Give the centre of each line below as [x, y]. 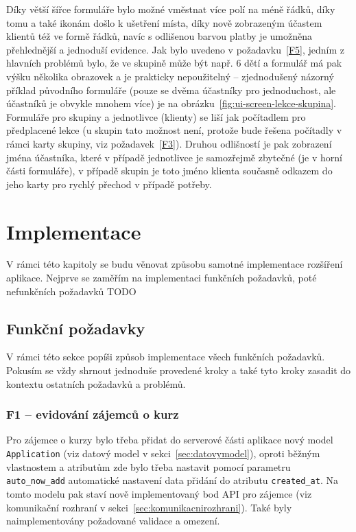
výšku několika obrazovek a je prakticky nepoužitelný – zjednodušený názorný [170, 76]
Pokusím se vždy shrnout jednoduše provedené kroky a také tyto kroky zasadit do [179, 370]
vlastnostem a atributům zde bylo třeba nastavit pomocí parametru [149, 466]
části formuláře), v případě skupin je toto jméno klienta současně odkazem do [169, 171]
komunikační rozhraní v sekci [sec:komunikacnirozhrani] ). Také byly [149, 507]
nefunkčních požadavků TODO [71, 291]
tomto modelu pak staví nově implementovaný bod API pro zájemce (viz [159, 493]
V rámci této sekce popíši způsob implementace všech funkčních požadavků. [166, 357]
